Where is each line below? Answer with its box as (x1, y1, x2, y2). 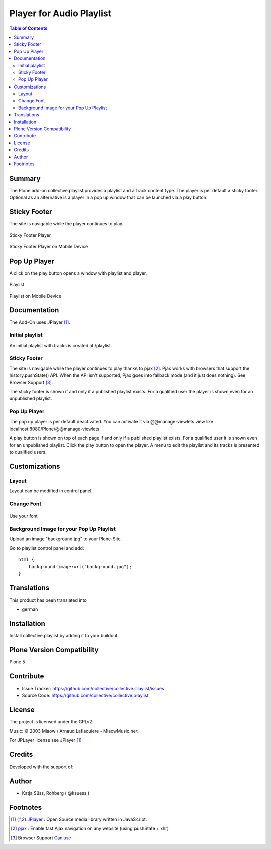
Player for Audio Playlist (9, 8, 112, 19)
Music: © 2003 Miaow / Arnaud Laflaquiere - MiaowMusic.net (9, 728, 138, 734)
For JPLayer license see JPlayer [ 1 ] (9, 737, 82, 743)
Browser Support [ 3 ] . (9, 379, 53, 385)
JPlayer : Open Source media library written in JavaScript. (27, 816, 147, 822)
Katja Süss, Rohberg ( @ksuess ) (22, 790, 90, 796)
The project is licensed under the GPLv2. (9, 719, 94, 725)
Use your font (9, 513, 38, 519)
